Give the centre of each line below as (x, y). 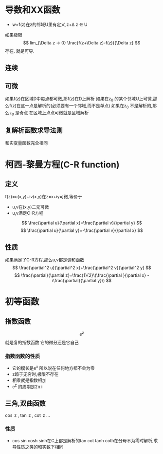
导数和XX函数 (33, 10)
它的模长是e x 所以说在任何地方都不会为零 (53, 368)
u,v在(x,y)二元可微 (30, 207)
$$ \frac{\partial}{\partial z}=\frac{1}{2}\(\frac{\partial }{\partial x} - (82, 275)
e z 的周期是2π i (27, 386)
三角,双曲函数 (26, 403)
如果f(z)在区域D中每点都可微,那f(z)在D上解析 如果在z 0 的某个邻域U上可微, (79, 99)
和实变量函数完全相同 (26, 143)
